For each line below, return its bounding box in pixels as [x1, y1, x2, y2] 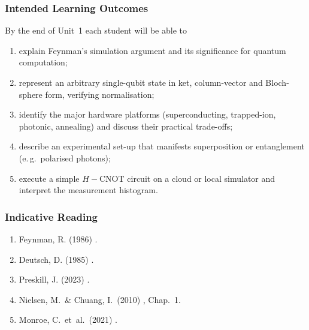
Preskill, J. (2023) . [19, 273, 90, 286]
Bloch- [265, 76, 289, 88]
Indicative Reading [5, 209, 98, 224]
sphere [19, 88, 43, 100]
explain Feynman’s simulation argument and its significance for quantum [19, 44, 286, 56]
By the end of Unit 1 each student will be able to [5, 24, 187, 37]
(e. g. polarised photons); [19, 151, 111, 164]
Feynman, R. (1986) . [19, 232, 98, 245]
